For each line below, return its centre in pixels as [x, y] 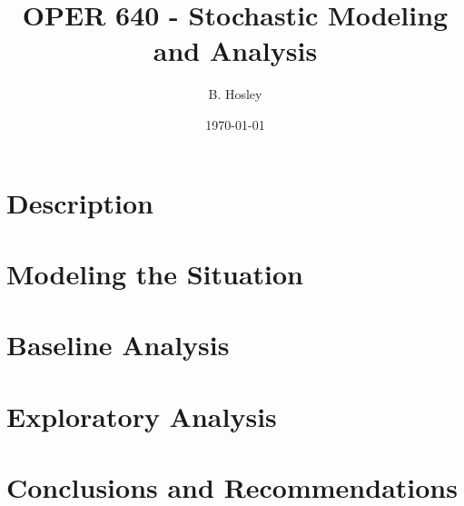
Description [80, 202]
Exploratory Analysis [142, 416]
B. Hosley [235, 94]
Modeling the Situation [155, 273]
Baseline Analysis [118, 345]
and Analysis [235, 50]
